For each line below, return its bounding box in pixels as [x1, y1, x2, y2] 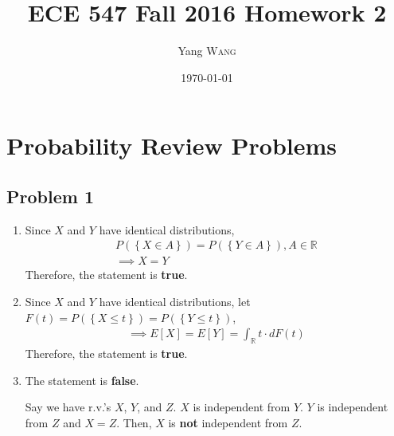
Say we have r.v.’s [25, 399, 111, 415]
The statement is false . [25, 371, 139, 388]
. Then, [116, 414, 152, 430]
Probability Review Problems [6, 129, 337, 162]
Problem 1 [6, 183, 94, 208]
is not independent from [168, 414, 288, 430]
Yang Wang [177, 42, 236, 59]
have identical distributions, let [99, 293, 251, 309]
